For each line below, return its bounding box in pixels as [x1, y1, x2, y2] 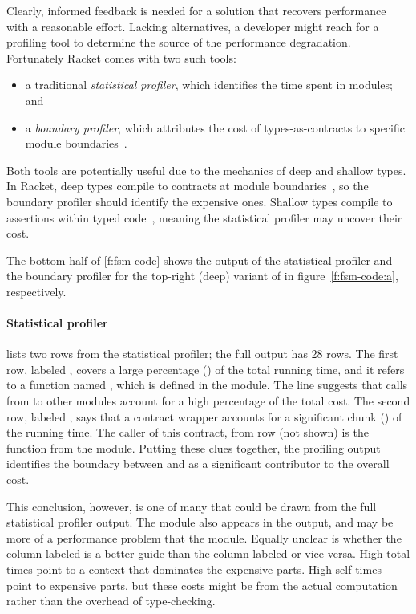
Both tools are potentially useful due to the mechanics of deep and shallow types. [6, 161, 406, 178]
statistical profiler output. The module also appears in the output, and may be [6, 514, 394, 531]
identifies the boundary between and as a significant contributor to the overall [6, 455, 390, 472]
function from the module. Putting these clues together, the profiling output [6, 439, 381, 456]
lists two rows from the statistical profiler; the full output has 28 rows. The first [6, 345, 398, 362]
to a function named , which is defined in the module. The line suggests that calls [6, 376, 408, 393]
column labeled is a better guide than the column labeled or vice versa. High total [6, 545, 410, 562]
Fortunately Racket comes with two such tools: [6, 49, 236, 66]
